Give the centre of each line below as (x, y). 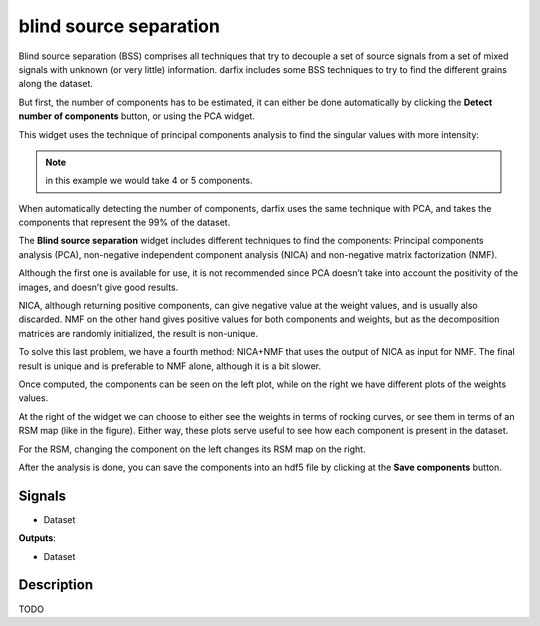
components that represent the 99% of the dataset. (124, 222)
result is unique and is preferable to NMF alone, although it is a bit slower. (170, 366)
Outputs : (37, 538)
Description (56, 585)
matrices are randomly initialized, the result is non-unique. (138, 333)
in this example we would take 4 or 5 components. (149, 181)
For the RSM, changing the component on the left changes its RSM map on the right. (192, 449)
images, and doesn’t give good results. (98, 287)
